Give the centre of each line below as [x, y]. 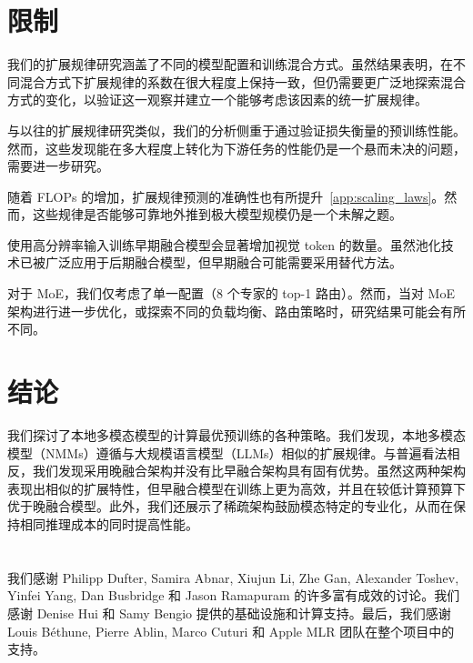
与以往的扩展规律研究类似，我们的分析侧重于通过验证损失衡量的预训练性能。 [236, 130]
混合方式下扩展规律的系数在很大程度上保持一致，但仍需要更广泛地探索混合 [242, 81]
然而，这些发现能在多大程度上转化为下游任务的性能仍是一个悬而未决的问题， [236, 148]
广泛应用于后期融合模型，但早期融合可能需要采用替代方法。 [223, 262]
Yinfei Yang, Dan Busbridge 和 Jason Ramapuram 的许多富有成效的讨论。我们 [234, 595]
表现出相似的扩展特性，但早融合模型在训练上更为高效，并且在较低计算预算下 [236, 488]
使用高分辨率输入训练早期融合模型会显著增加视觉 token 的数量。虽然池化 [224, 244]
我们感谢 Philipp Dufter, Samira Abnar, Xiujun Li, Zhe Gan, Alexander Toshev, [233, 577]
